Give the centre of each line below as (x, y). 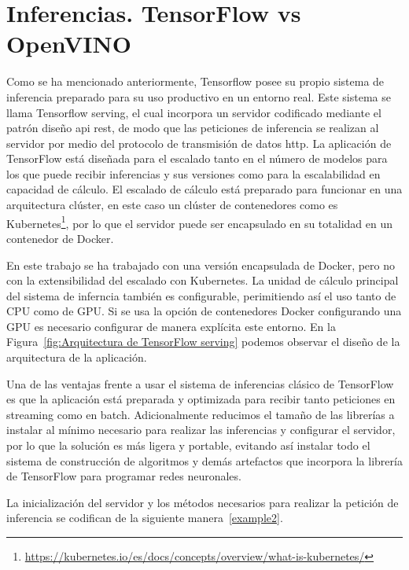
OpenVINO (69, 44)
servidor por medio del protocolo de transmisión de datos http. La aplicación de (199, 143)
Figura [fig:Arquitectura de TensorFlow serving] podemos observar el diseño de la (203, 342)
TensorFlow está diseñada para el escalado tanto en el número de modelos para (197, 158)
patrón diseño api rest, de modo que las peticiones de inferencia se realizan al (193, 128)
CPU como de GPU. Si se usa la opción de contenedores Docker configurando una (204, 311)
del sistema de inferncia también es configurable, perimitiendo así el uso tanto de (201, 295)
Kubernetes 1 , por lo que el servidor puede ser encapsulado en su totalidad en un (199, 222)
